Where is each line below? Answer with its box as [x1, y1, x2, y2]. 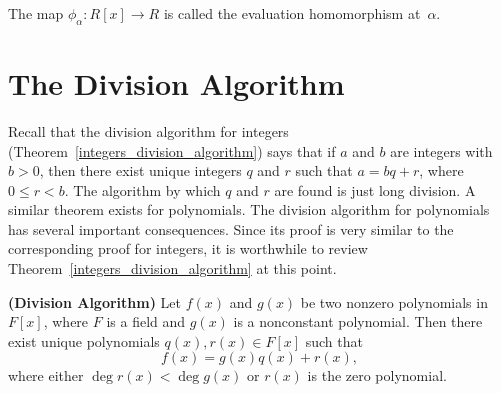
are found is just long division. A [274, 179, 476, 200]
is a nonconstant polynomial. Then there [233, 311, 483, 332]
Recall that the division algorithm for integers [8, 120, 289, 141]
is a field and [106, 311, 186, 332]
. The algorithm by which [64, 179, 221, 200]
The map [8, 3, 64, 23]
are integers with [390, 140, 493, 161]
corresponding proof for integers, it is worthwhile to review [8, 238, 368, 259]
